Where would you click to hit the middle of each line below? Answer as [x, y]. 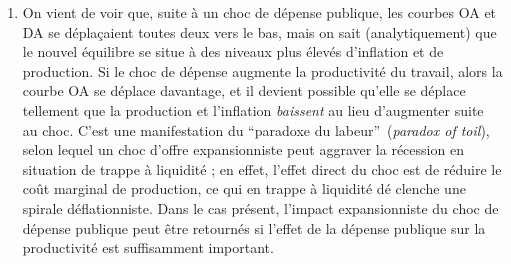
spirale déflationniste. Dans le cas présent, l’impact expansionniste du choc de [260, 207]
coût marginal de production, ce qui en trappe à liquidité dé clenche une [244, 188]
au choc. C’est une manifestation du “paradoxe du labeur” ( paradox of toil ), [256, 129]
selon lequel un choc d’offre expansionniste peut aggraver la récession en [243, 149]
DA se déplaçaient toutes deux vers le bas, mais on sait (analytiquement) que [259, 31]
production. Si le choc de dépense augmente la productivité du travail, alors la [262, 70]
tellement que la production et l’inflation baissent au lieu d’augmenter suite [253, 109]
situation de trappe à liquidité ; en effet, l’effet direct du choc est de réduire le [262, 168]
